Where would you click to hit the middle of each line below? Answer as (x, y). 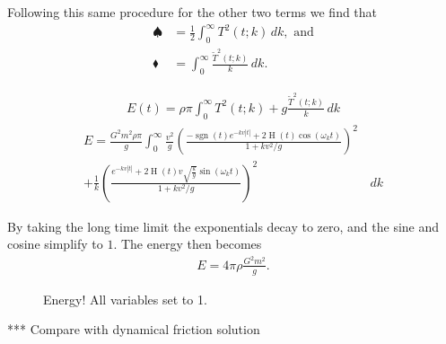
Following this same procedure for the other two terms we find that (192, 12)
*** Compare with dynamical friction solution (134, 329)
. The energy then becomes (188, 244)
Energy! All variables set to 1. (125, 299)
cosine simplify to (55, 244)
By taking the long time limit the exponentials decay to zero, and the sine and (223, 226)
